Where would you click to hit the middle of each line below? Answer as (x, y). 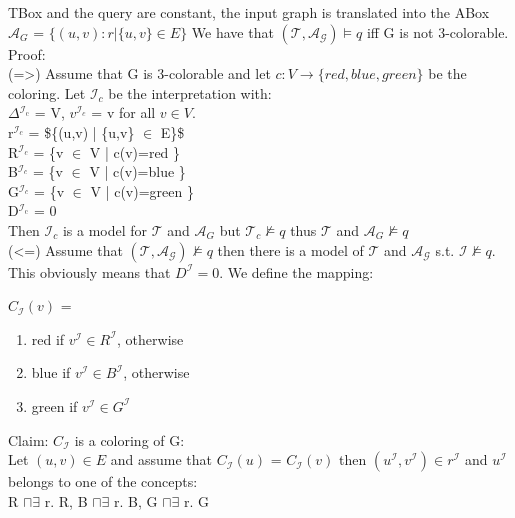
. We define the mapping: (296, 271)
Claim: (28, 439)
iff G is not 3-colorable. (437, 31)
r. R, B (66, 500)
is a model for (105, 229)
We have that (232, 31)
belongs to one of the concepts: (103, 481)
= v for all (123, 112)
